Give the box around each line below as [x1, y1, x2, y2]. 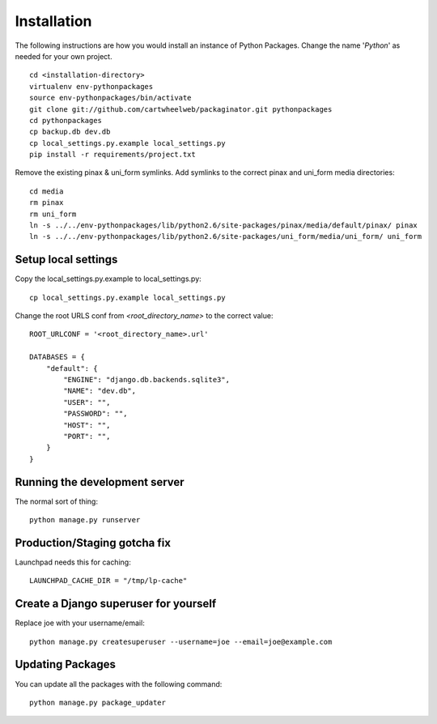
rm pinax [29, 198, 64, 207]
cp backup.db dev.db [29, 127, 111, 137]
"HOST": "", [63, 420, 111, 429]
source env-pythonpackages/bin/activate [29, 93, 192, 103]
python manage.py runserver [29, 515, 141, 525]
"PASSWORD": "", [63, 409, 128, 419]
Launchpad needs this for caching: [15, 557, 131, 567]
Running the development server [15, 475, 185, 489]
